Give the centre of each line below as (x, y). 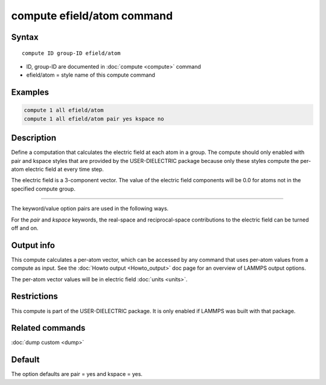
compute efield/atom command (92, 16)
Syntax (25, 37)
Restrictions (35, 297)
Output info (33, 245)
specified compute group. (43, 189)
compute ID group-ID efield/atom (71, 53)
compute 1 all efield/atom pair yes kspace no (94, 119)
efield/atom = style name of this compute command (91, 75)
